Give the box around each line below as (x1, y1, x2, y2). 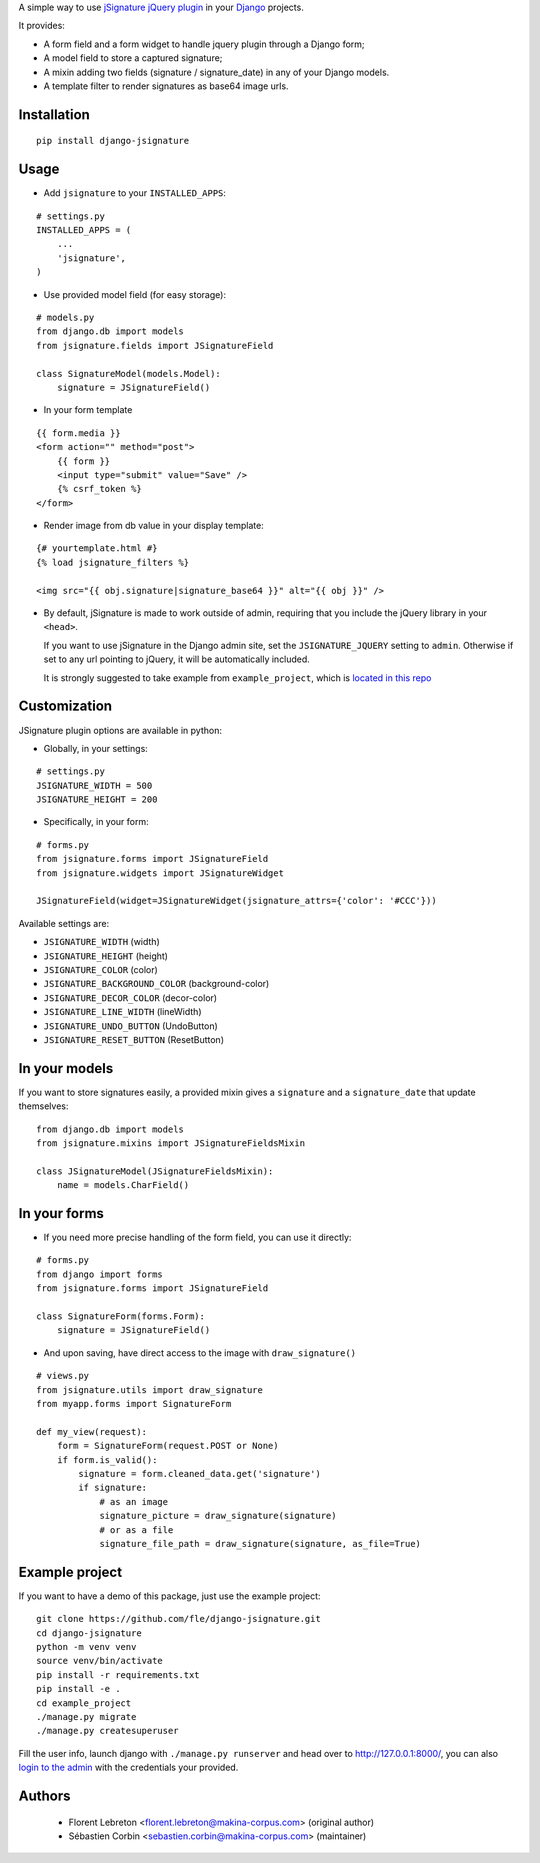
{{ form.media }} (36, 427, 121, 439)
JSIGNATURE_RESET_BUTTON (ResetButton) (43, 1033, 225, 1045)
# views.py (36, 1370, 90, 1382)
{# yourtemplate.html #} (36, 543, 158, 554)
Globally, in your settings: (43, 742, 149, 754)
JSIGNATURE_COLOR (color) (43, 963, 159, 975)
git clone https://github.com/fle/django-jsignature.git (36, 1613, 322, 1625)
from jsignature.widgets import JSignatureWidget (36, 867, 285, 879)
